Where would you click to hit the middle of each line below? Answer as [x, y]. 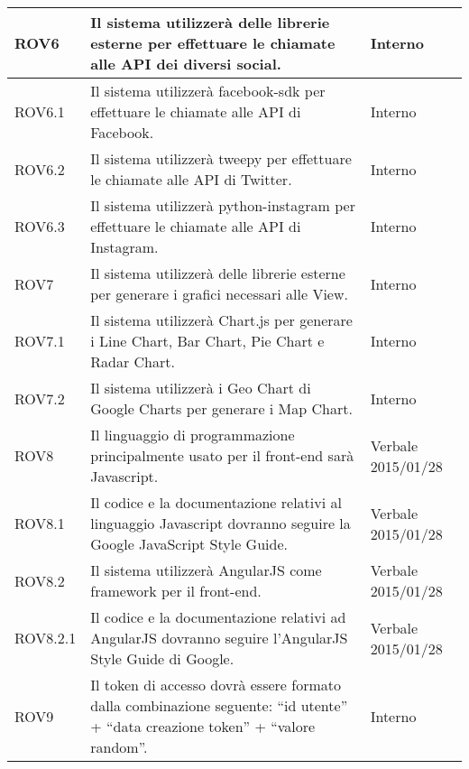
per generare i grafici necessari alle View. [219, 294]
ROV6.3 [40, 226]
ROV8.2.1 [46, 638]
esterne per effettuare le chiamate [213, 43]
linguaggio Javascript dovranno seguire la [221, 523]
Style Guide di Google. [162, 658]
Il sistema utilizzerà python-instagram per [223, 205]
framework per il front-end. [176, 591]
